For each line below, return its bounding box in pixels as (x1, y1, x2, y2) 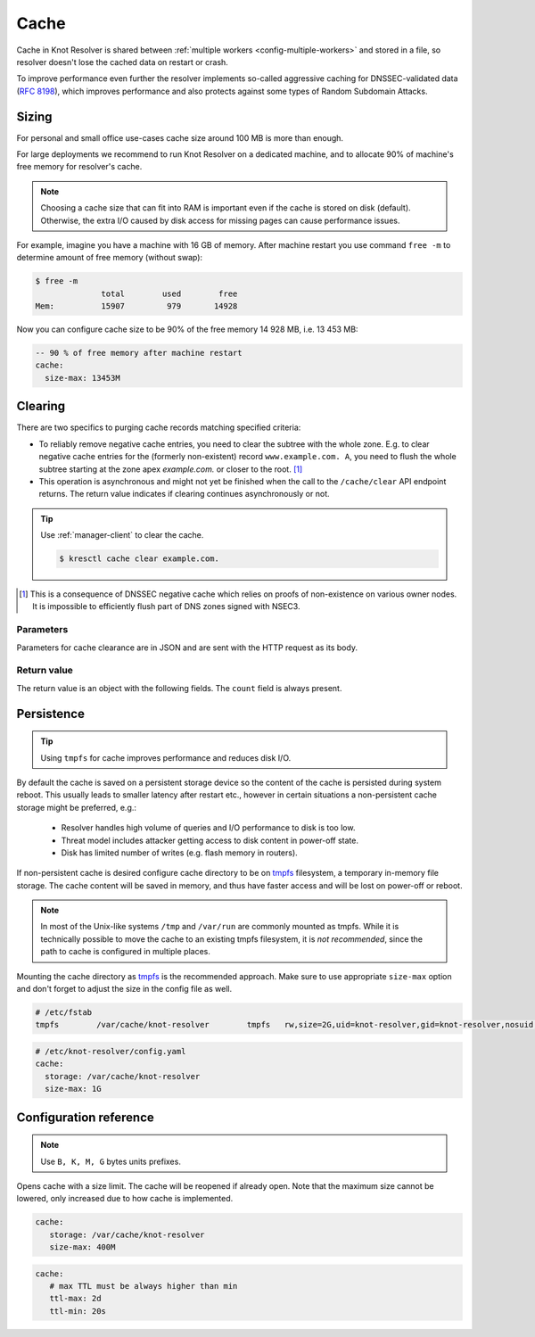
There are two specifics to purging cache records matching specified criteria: (16, 422, 301, 433)
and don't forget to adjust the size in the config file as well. (16, 984, 232, 994)
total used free (101, 288, 238, 299)
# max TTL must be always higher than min (49, 1281, 238, 1292)
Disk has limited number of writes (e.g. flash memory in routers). (61, 847, 298, 858)
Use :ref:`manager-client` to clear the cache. (40, 530, 204, 541)
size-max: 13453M (45, 373, 120, 383)
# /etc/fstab (35, 1008, 93, 1017)
